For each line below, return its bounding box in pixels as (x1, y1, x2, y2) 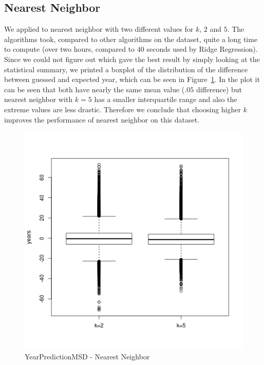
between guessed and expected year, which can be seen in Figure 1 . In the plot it (4, 74, 260, 85)
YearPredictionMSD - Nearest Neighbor (25, 351, 150, 361)
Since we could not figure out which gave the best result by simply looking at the (4, 53, 260, 64)
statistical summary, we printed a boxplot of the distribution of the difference (4, 64, 248, 74)
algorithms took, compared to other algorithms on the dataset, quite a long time (4, 33, 258, 44)
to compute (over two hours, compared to (4, 44, 135, 54)
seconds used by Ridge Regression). (146, 44, 258, 54)
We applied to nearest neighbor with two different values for (4, 24, 194, 34)
